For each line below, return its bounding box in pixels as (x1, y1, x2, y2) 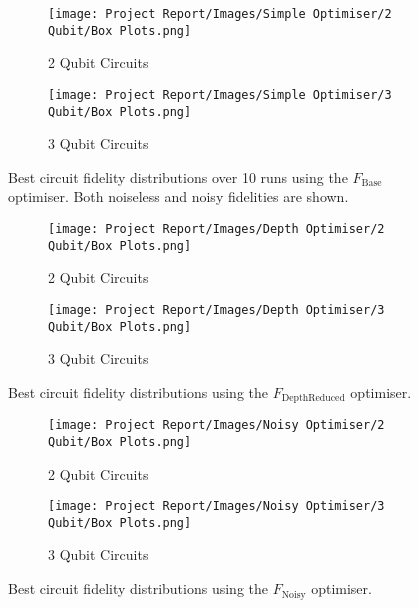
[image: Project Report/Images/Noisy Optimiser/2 (48, 418, 385, 433)
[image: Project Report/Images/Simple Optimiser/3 (48, 87, 392, 102)
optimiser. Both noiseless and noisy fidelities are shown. (8, 186, 349, 207)
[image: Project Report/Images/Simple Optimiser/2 (48, 7, 392, 21)
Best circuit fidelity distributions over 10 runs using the (8, 166, 348, 187)
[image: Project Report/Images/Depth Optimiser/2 (48, 222, 385, 236)
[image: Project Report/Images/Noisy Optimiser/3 (48, 499, 385, 514)
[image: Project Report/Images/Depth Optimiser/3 (48, 302, 385, 317)
